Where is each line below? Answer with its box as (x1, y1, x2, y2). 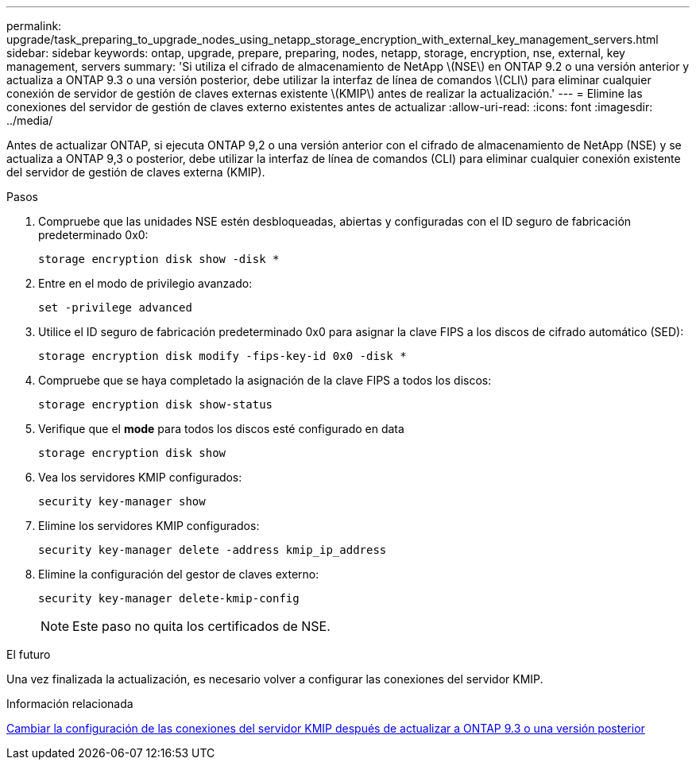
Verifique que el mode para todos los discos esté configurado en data (38, 422, 404, 435)
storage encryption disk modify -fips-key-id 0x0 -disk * (38, 350, 407, 362)
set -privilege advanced (38, 301, 192, 314)
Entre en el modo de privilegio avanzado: (38, 277, 253, 290)
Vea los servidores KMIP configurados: (38, 470, 242, 484)
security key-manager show (38, 495, 206, 508)
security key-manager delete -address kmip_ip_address (38, 544, 387, 556)
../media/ (6, 114, 53, 127)
